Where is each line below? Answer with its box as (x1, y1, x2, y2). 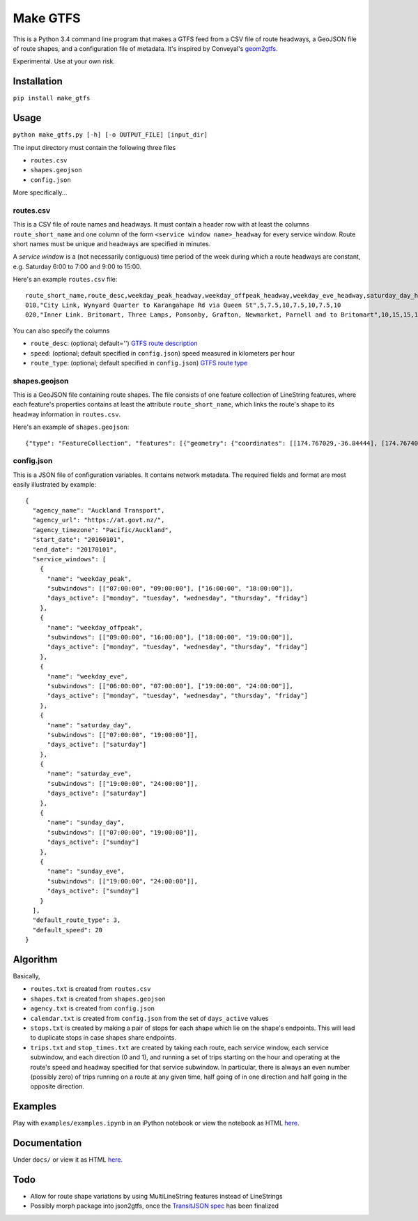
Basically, (13, 972, 40, 980)
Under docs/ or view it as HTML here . (13, 1155, 123, 1164)
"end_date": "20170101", (32, 545, 118, 554)
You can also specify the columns (13, 326, 110, 335)
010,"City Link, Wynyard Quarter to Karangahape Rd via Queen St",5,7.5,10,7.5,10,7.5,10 (25, 301, 341, 309)
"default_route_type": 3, (32, 916, 121, 924)
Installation (13, 75, 63, 87)
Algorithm (13, 953, 58, 965)
